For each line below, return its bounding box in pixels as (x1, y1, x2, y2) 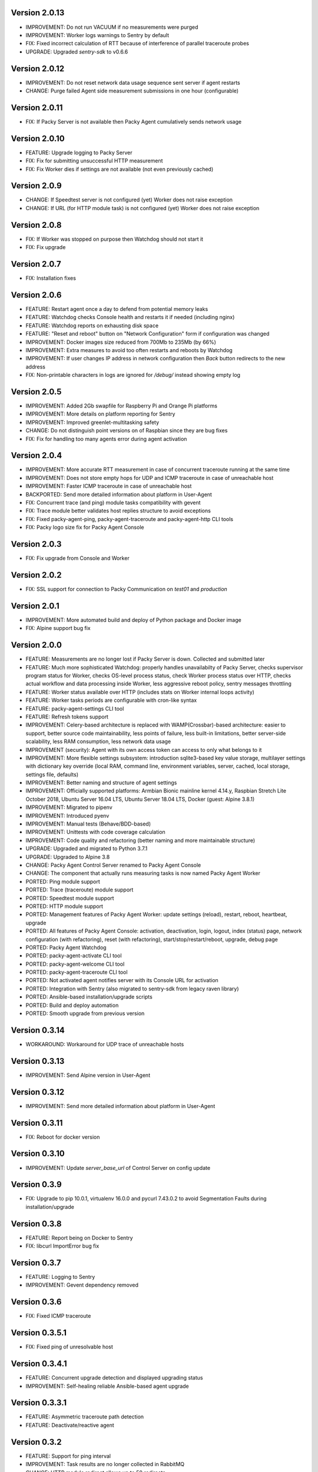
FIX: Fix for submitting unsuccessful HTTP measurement (25, 157, 163, 164)
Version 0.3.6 (11, 1297, 62, 1307)
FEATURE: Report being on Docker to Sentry (25, 1234, 133, 1241)
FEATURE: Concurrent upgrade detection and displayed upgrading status (25, 1374, 203, 1381)
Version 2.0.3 (11, 539, 62, 549)
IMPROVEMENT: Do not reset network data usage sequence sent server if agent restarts (25, 79, 241, 86)
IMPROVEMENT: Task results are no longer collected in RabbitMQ (25, 1461, 185, 1468)
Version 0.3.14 (11, 1025, 65, 1035)
